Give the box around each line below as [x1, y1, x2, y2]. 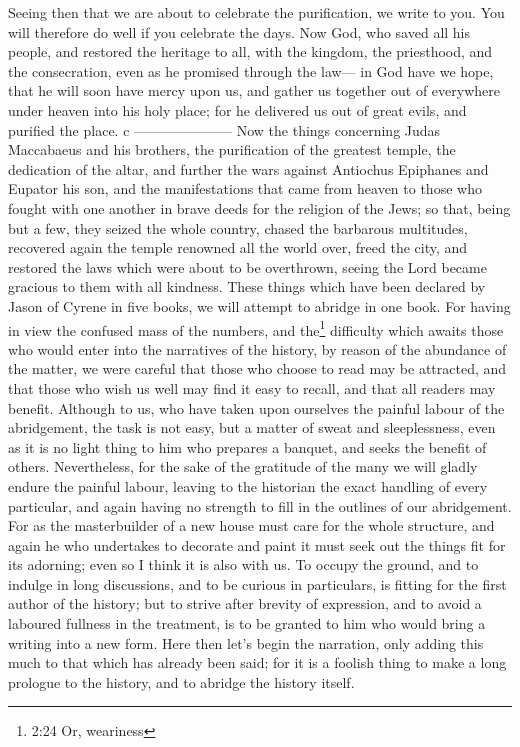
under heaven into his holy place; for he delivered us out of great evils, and [8, 99, 467, 120]
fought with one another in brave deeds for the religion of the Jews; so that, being [8, 197, 511, 218]
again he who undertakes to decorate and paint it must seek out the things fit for [8, 534, 506, 555]
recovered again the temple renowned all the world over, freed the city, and [8, 237, 468, 258]
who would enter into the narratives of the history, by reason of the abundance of [8, 338, 507, 359]
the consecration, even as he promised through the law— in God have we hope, [8, 60, 494, 81]
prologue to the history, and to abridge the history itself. [8, 671, 355, 692]
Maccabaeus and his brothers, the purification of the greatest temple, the [8, 139, 456, 160]
